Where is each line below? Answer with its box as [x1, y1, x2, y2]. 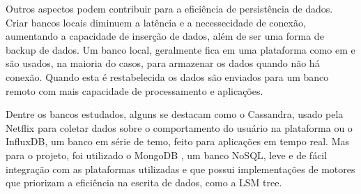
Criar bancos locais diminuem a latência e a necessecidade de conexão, [6, 15, 306, 29]
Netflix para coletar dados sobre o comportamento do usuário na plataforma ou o [6, 120, 353, 135]
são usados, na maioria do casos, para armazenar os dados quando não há [6, 56, 320, 70]
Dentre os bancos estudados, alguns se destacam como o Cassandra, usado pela [6, 107, 344, 121]
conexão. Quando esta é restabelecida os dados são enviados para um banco [6, 69, 329, 84]
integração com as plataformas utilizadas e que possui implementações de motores [6, 161, 355, 176]
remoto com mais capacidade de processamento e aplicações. [6, 83, 263, 98]
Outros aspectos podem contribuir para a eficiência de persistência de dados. [6, 1, 333, 15]
